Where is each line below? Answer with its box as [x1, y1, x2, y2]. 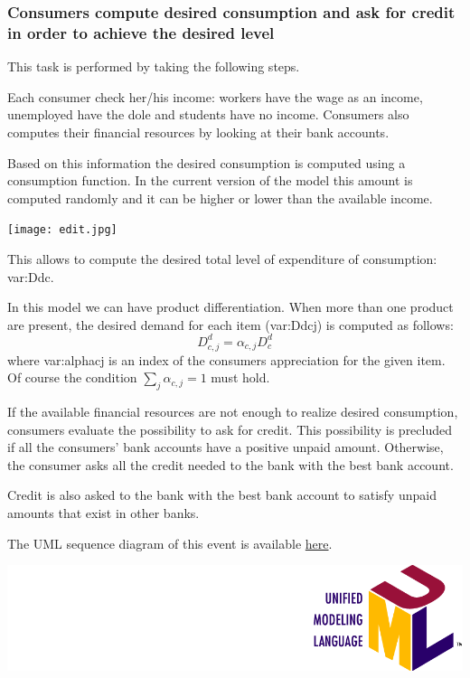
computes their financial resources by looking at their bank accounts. [7, 122, 390, 141]
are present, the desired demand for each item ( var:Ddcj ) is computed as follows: [7, 315, 454, 334]
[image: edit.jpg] [7, 223, 117, 237]
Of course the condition [7, 368, 137, 387]
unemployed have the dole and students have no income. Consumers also [7, 105, 409, 124]
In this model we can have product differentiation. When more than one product [7, 297, 454, 316]
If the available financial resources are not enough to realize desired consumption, [7, 401, 458, 420]
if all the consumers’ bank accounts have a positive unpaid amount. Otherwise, [7, 438, 444, 457]
